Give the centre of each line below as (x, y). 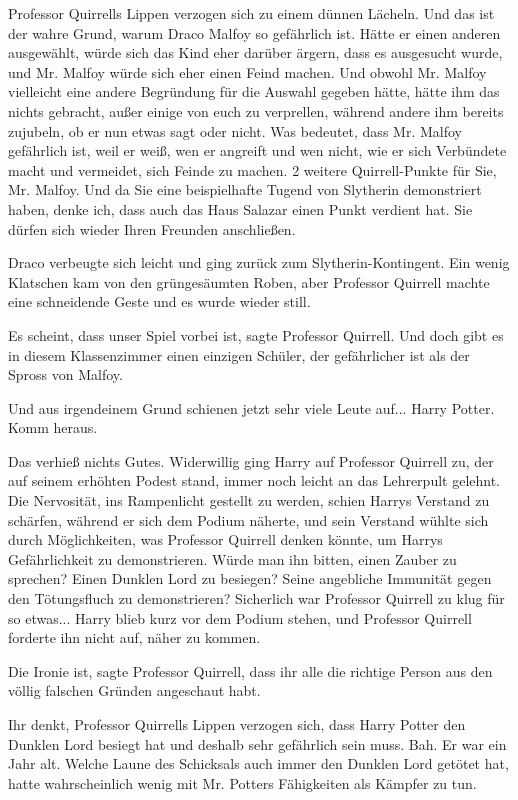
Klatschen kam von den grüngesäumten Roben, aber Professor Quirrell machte (249, 281)
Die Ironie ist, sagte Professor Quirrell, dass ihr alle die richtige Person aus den (250, 670)
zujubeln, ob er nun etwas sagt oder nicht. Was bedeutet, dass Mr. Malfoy (235, 130)
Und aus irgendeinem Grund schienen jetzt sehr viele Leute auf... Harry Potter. (251, 407)
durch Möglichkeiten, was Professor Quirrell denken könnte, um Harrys (225, 539)
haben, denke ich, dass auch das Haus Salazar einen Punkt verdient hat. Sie (240, 208)
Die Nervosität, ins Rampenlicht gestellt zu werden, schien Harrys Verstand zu (249, 500)
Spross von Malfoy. (65, 374)
